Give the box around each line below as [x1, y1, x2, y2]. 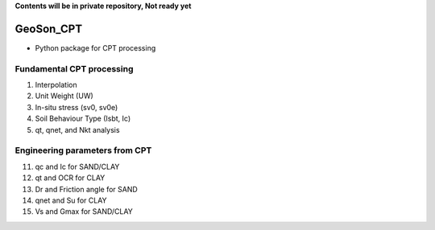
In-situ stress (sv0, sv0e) [35, 102, 118, 112]
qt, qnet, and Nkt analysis [35, 125, 120, 134]
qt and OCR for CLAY [35, 173, 106, 183]
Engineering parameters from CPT [14, 145, 152, 156]
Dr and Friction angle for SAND [35, 184, 139, 194]
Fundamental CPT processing [14, 63, 134, 74]
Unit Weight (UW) [35, 91, 94, 101]
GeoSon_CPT [14, 22, 83, 35]
